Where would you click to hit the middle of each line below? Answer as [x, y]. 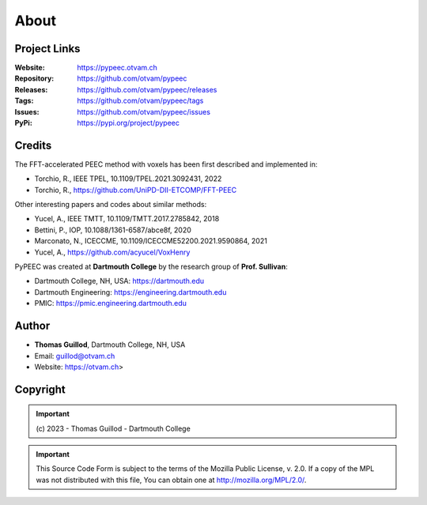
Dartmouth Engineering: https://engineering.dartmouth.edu [130, 292]
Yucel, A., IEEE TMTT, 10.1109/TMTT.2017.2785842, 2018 [127, 219]
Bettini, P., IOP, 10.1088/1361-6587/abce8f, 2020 [113, 230]
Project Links [47, 49]
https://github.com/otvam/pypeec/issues [144, 111]
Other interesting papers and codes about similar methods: [111, 205]
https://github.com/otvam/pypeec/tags [140, 101]
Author [32, 326]
